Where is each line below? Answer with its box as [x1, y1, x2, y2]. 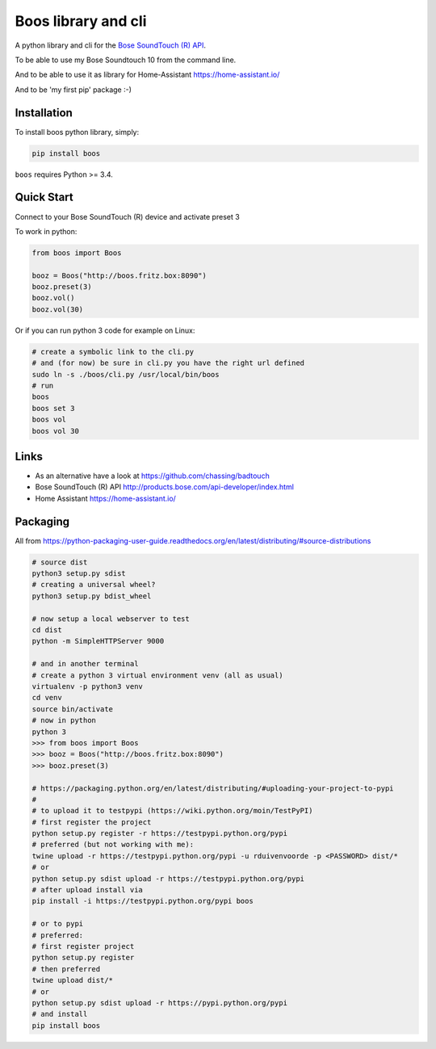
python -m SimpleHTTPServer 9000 [31, 636, 165, 646]
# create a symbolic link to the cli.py [31, 347, 194, 356]
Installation [15, 106, 73, 120]
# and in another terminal [31, 659, 139, 669]
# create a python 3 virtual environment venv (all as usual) [31, 670, 283, 680]
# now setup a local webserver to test [31, 614, 190, 623]
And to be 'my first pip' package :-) [15, 85, 132, 94]
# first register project [31, 942, 135, 950]
